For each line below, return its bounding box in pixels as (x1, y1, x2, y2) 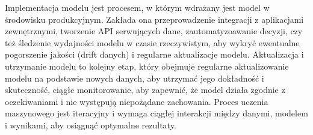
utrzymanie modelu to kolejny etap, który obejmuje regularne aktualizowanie (5, 59, 289, 72)
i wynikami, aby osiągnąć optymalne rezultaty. (5, 118, 176, 131)
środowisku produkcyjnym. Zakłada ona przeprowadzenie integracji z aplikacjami (5, 13, 304, 25)
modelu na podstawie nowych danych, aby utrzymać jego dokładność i (5, 71, 264, 84)
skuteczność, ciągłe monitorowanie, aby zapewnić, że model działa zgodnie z (5, 83, 285, 96)
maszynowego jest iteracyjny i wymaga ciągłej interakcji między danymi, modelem (5, 107, 308, 119)
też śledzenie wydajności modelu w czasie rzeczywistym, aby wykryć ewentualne (5, 36, 300, 49)
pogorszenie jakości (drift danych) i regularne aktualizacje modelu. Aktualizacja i (5, 48, 304, 61)
